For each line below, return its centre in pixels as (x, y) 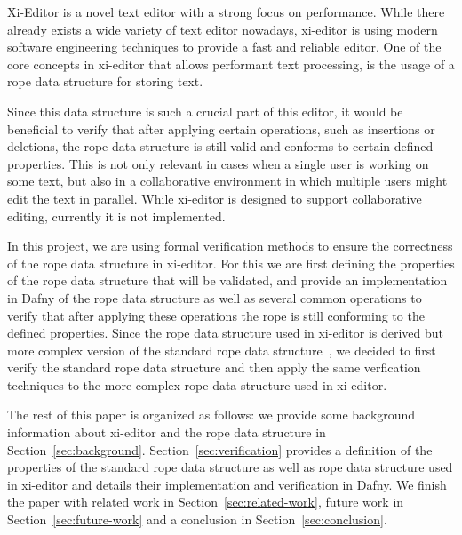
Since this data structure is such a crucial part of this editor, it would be (205, 111)
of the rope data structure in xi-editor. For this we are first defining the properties (231, 263)
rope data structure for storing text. (105, 81)
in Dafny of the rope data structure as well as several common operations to (215, 297)
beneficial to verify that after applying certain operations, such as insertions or (221, 128)
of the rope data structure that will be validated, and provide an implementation (227, 280)
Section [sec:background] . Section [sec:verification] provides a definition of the (220, 449)
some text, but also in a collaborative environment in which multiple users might (227, 181)
